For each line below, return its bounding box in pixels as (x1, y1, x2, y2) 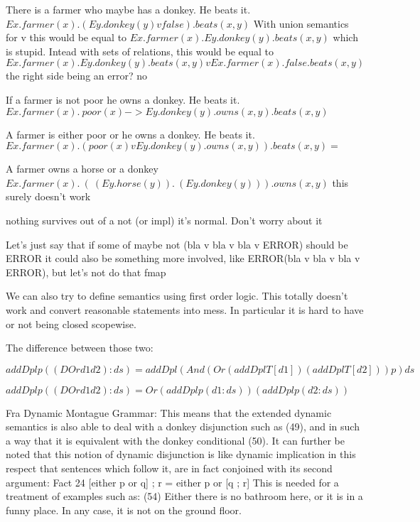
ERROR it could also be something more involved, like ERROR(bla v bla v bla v (6, 251, 360, 266)
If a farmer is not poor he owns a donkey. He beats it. (6, 92, 240, 107)
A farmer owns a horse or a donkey (6, 161, 158, 176)
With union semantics (253, 16, 349, 31)
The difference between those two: (6, 340, 154, 355)
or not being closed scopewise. (6, 316, 136, 331)
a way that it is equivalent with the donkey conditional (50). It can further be (6, 433, 345, 447)
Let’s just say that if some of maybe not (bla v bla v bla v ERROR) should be (6, 236, 348, 251)
